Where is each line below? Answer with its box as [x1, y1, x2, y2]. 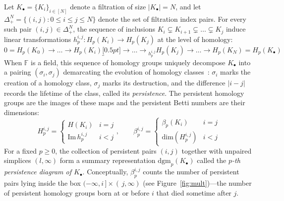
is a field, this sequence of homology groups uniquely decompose [31, 57, 226, 67]
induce [226, 24, 246, 34]
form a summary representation [59, 155, 156, 165]
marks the [220, 67, 251, 77]
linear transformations [4, 34, 71, 44]
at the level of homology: [157, 34, 233, 44]
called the [197, 155, 227, 165]
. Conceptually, [82, 166, 128, 177]
